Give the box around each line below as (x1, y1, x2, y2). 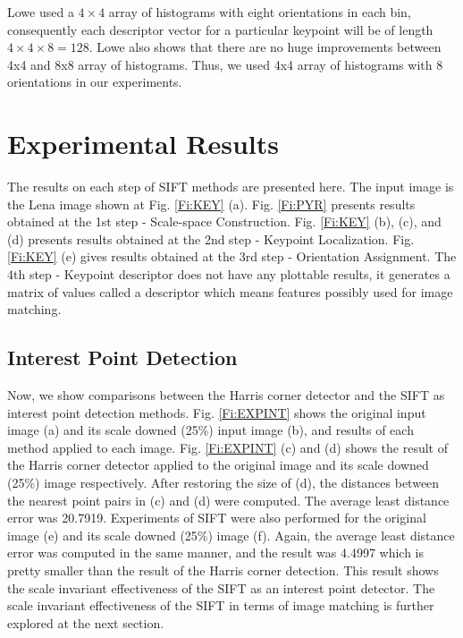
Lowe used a (7, 3, 74, 21)
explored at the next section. (7, 613, 164, 632)
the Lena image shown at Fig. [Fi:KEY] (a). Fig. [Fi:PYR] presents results (7, 194, 416, 213)
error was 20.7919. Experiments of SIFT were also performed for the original (7, 508, 426, 527)
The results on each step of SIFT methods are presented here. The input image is (7, 177, 454, 196)
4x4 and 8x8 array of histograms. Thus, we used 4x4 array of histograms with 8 (7, 55, 443, 73)
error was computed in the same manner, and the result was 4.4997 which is (7, 543, 425, 562)
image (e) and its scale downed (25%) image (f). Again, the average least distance (7, 525, 455, 544)
